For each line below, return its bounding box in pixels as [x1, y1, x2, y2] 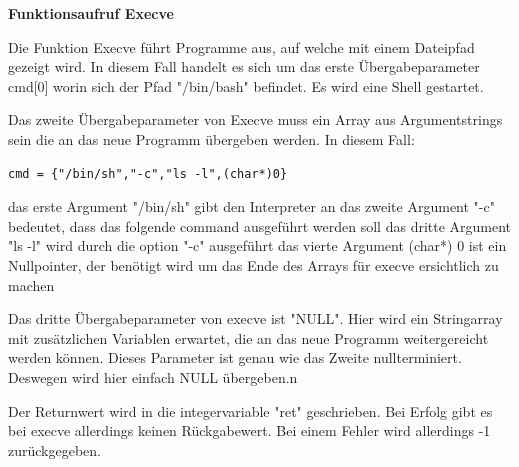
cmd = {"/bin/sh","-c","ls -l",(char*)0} [8, 166, 288, 181]
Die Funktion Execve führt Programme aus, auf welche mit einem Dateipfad [8, 36, 475, 57]
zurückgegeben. [8, 439, 101, 460]
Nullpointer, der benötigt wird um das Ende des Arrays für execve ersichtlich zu [8, 254, 499, 275]
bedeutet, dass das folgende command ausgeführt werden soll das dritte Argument [8, 215, 512, 236]
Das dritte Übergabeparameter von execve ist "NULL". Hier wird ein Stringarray [8, 308, 503, 329]
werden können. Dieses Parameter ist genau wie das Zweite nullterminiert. [8, 347, 462, 368]
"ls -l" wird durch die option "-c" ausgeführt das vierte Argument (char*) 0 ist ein [8, 235, 507, 256]
